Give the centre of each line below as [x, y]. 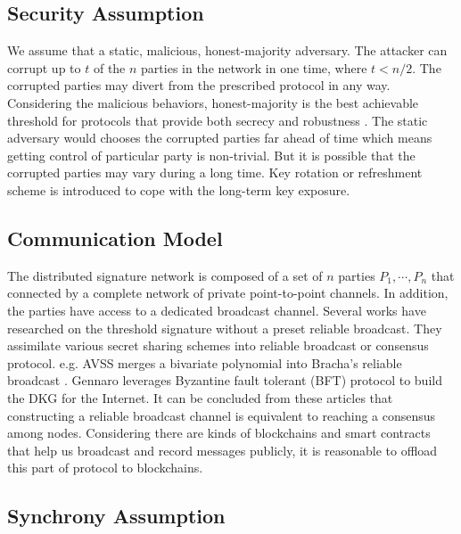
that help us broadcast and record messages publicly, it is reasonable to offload [222, 450]
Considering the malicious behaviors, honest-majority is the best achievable [213, 102]
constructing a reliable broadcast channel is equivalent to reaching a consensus [222, 415]
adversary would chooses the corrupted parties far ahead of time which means [220, 138]
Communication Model [115, 238]
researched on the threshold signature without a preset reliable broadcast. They [225, 328]
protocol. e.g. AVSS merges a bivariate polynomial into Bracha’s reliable [205, 362]
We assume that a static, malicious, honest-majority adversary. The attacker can [227, 50]
